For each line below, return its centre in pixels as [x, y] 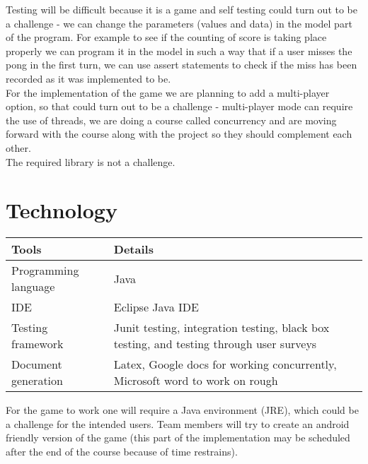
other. [18, 147]
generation [37, 381]
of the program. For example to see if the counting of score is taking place [166, 37]
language [33, 287]
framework [38, 344]
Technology [62, 210]
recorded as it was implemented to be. [88, 78]
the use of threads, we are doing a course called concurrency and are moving [171, 120]
